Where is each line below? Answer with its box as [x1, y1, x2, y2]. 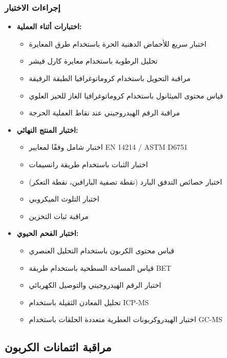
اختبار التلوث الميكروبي [29, 193, 99, 204]
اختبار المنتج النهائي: [16, 124, 78, 135]
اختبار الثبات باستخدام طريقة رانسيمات [29, 158, 148, 169]
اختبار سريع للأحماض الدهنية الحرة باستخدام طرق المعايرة [29, 38, 207, 49]
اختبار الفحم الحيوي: [16, 228, 79, 238]
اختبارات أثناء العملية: [16, 21, 82, 32]
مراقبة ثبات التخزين [29, 210, 89, 221]
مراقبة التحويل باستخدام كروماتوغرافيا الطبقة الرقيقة [29, 73, 191, 83]
